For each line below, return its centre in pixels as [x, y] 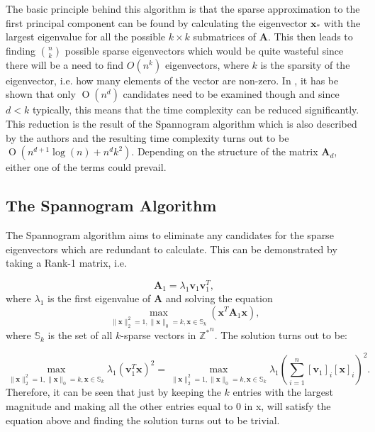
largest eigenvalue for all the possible [86, 37]
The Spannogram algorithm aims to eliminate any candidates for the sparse [170, 234]
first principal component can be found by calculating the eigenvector [157, 22]
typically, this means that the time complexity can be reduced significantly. [196, 110]
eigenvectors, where [207, 64]
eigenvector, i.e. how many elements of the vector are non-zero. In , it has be [172, 80]
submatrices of [225, 37]
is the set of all [80, 335]
